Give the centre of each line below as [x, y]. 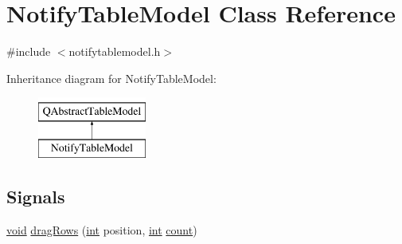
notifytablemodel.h [115, 51]
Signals [36, 196]
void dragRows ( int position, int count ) [102, 229]
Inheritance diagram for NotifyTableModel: [111, 78]
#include [29, 51]
